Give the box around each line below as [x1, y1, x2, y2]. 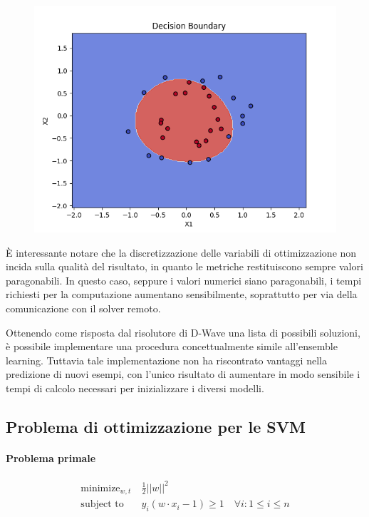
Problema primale [6, 450, 96, 465]
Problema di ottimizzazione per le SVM [6, 415, 306, 437]
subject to [80, 499, 124, 510]
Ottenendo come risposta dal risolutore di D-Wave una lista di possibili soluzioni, [6, 324, 360, 339]
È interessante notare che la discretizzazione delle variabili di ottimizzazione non [6, 245, 357, 260]
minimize [80, 483, 120, 493]
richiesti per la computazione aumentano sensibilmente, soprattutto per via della [6, 287, 358, 302]
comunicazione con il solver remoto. [6, 300, 161, 315]
